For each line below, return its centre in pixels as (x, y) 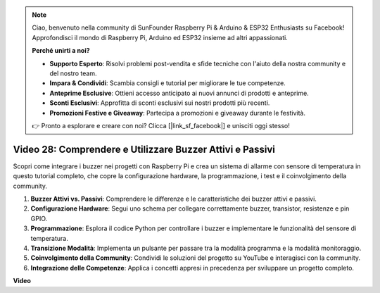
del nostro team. (73, 73)
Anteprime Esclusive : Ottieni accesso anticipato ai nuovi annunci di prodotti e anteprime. (179, 93)
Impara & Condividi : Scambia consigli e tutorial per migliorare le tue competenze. (168, 83)
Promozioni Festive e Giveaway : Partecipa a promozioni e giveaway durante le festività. (178, 113)
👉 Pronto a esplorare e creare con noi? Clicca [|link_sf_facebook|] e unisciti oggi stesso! (161, 125)
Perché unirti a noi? (61, 51)
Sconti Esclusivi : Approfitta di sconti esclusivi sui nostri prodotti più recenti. (160, 103)
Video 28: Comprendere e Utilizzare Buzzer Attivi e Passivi (144, 149)
